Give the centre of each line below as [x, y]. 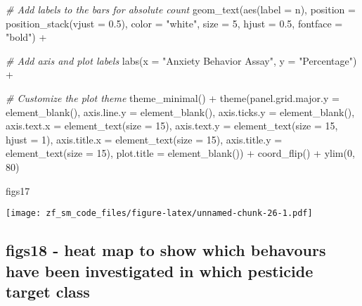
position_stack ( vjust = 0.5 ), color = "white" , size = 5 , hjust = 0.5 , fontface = [174, 23]
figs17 [18, 190]
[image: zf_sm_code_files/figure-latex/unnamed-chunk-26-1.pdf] [159, 213]
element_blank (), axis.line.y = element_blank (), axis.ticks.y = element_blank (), [180, 111]
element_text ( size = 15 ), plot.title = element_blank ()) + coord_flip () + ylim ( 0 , [180, 153]
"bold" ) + [26, 37]
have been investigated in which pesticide [160, 270]
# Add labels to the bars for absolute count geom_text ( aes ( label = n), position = [181, 9]
